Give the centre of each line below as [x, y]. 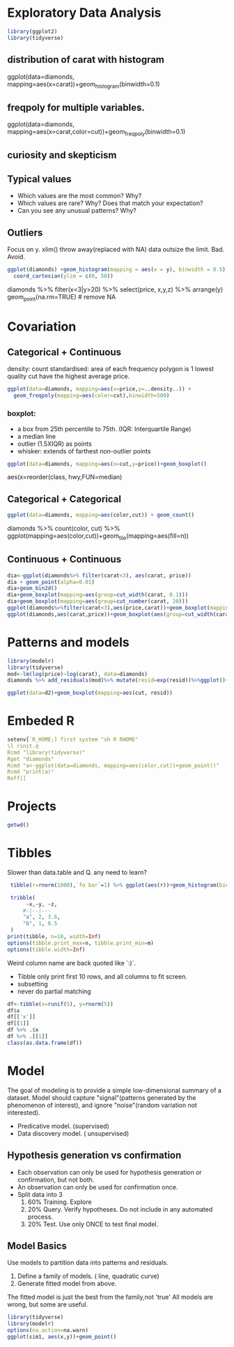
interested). [24, 1112]
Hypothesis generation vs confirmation [94, 1156]
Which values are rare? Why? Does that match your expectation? [110, 203]
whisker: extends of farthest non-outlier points [84, 451]
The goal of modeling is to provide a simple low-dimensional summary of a [114, 1090]
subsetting [32, 984]
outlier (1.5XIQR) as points [54, 444]
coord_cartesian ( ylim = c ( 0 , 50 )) [63, 276]
